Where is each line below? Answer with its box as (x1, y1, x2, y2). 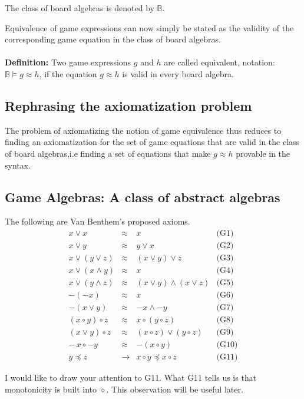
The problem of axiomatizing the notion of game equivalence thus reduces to (5, 124, 282, 136)
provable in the (236, 147, 290, 159)
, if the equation (39, 67, 97, 80)
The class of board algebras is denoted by (5, 2, 154, 14)
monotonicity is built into (5, 382, 97, 395)
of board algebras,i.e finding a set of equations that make (5, 147, 211, 159)
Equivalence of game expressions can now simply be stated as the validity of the (5, 21, 294, 34)
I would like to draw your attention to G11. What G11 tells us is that (5, 371, 257, 384)
